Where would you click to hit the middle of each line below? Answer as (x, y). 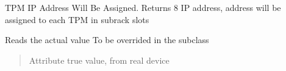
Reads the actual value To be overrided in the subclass (107, 40)
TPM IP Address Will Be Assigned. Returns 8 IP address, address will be (143, 7)
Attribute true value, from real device (99, 60)
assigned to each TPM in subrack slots (77, 19)
